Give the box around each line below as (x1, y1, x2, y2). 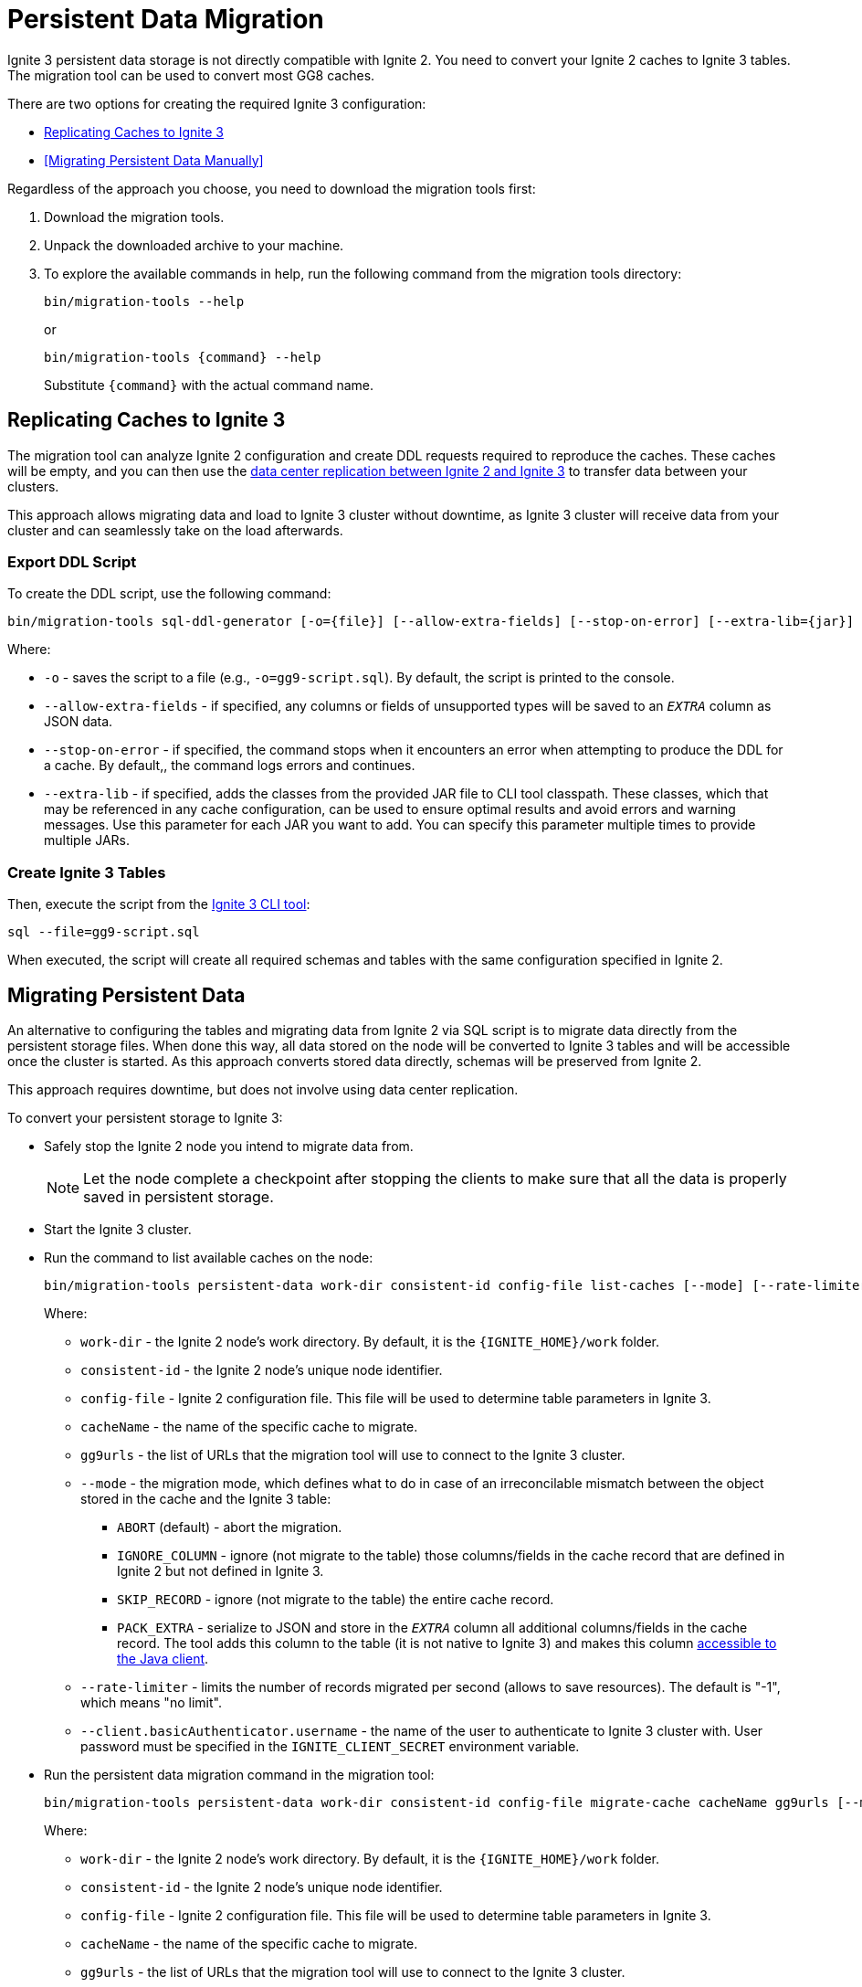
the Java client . (117, 1650, 209, 1666)
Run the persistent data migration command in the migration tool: (44, 1766, 435, 1782)
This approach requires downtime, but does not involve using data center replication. (7, 1081, 519, 1097)
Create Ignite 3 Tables (7, 862, 166, 882)
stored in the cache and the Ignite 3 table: (80, 1490, 331, 1506)
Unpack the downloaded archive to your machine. (44, 237, 344, 253)
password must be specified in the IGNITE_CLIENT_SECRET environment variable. (80, 1738, 580, 1754)
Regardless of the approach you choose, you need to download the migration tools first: (7, 180, 536, 196)
